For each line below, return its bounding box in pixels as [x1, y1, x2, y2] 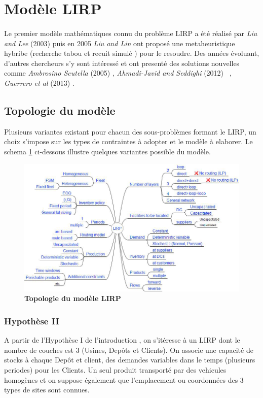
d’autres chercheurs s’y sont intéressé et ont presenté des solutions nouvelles [4, 57, 240, 68]
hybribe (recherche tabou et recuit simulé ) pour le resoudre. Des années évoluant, [4, 48, 259, 58]
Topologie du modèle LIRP [24, 293, 121, 304]
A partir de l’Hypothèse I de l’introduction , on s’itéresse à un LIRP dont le [4, 335, 240, 345]
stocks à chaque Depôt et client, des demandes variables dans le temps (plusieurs [4, 354, 255, 365]
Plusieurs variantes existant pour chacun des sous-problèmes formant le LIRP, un [4, 126, 256, 137]
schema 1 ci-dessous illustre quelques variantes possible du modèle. [4, 146, 211, 156]
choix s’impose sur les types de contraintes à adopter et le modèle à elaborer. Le [4, 136, 253, 147]
